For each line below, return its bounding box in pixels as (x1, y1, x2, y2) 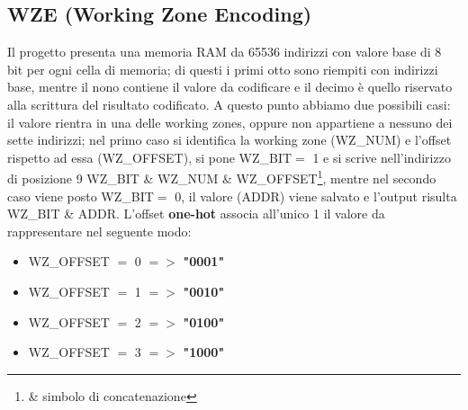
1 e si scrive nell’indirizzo (312, 147, 451, 166)
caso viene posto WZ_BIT (7, 186, 154, 205)
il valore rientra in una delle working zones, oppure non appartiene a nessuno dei (7, 112, 453, 131)
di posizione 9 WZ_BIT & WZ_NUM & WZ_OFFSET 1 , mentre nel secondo (7, 166, 436, 188)
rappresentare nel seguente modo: (7, 221, 192, 240)
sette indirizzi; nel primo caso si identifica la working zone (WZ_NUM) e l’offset (7, 130, 452, 149)
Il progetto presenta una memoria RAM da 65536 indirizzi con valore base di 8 (7, 42, 442, 61)
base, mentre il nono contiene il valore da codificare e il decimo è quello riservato (7, 77, 453, 96)
